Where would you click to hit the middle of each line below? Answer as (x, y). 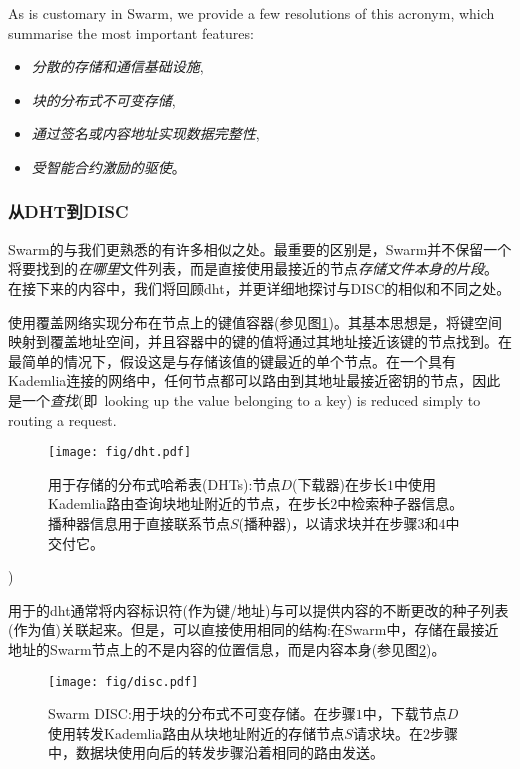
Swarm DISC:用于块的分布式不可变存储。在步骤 (202, 713)
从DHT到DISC (68, 211)
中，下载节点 (404, 713)
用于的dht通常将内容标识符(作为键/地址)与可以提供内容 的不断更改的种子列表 (258, 609)
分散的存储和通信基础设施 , (117, 66)
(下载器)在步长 (339, 483)
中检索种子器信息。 (400, 503)
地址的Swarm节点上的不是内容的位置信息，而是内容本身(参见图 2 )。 (227, 648)
